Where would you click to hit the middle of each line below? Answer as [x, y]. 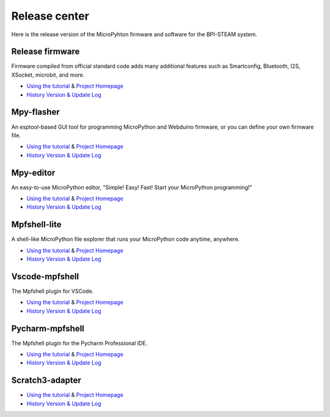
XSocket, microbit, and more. [48, 75]
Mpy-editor [33, 172]
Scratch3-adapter [46, 381]
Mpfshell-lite [36, 224]
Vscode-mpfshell [45, 276]
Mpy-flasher [36, 112]
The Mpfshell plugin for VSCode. [53, 291]
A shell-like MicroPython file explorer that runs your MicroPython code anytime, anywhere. [126, 239]
